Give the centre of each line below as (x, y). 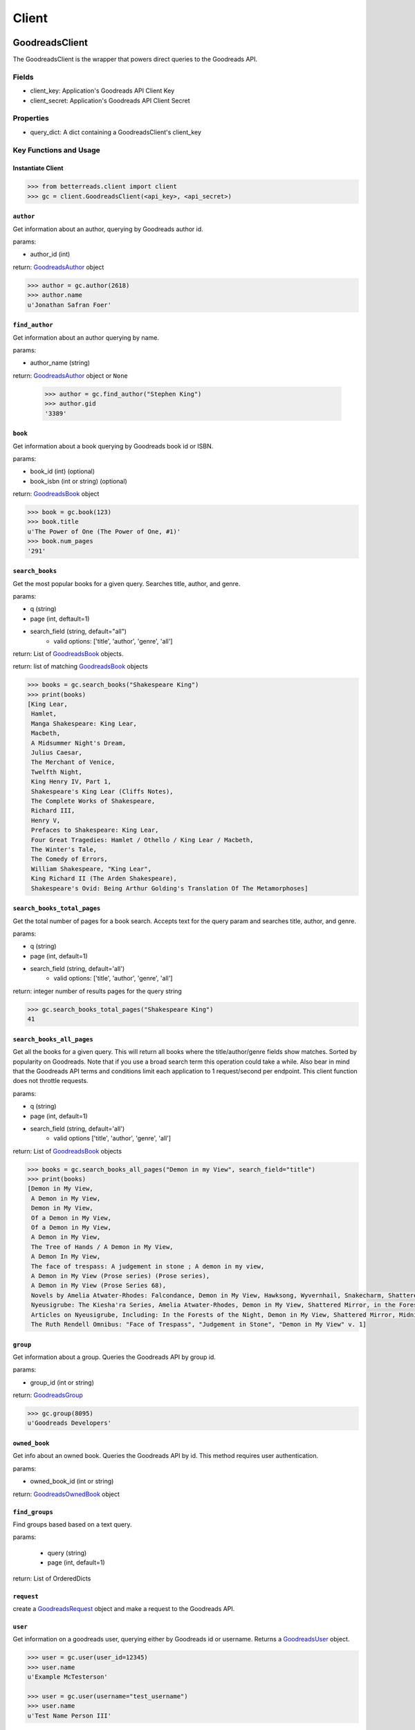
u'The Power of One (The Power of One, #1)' (104, 531)
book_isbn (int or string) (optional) (79, 481)
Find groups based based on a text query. (72, 1524)
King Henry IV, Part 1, (72, 782)
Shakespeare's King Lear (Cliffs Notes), (102, 791)
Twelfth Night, (57, 772)
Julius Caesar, (57, 753)
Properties (31, 118)
